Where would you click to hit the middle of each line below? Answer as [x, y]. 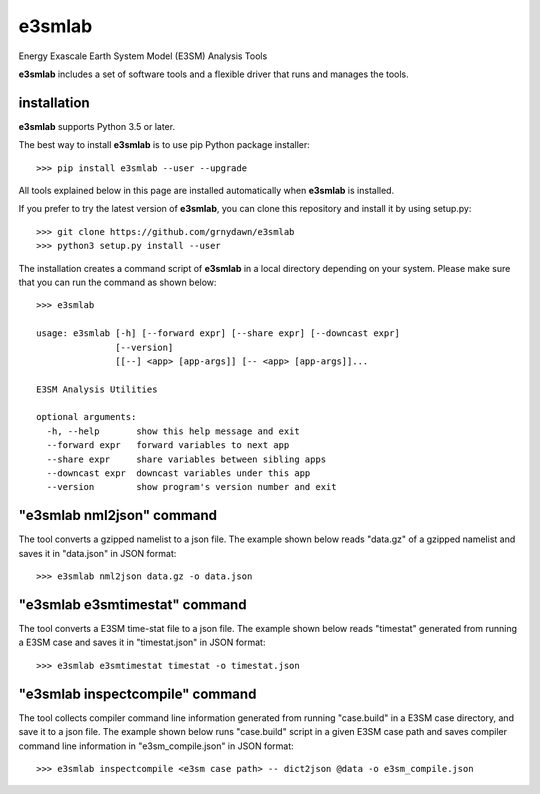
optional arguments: [86, 417]
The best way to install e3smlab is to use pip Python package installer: [164, 145]
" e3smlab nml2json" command [118, 515]
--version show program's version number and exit [191, 487]
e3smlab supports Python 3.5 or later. [96, 126]
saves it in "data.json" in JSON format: [97, 553]
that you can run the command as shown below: [117, 282]
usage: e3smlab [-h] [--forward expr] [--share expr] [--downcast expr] [218, 333]
